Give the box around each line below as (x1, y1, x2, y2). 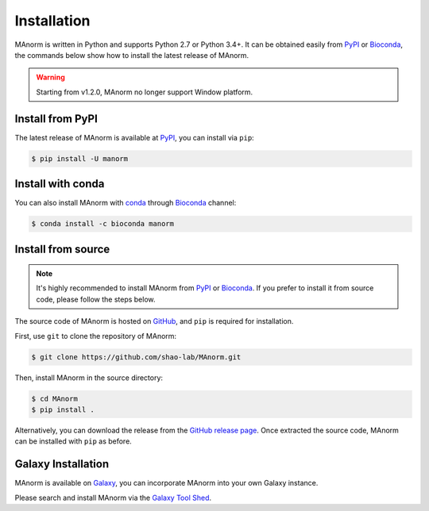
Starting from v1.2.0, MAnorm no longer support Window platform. (36, 87, 253, 97)
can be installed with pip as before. (14, 436, 133, 446)
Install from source (14, 242, 110, 255)
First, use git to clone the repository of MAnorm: (14, 331, 177, 340)
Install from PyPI (14, 112, 99, 125)
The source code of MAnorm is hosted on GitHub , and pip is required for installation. (14, 317, 294, 326)
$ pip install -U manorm (31, 154, 129, 163)
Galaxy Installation (14, 457, 110, 471)
